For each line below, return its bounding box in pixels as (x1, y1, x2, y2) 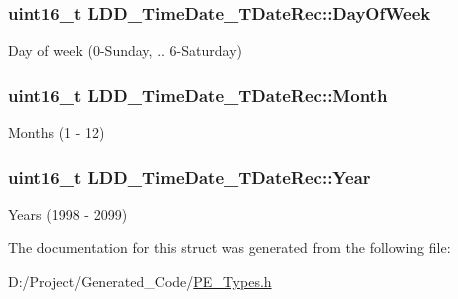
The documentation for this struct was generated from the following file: (8, 237, 451, 258)
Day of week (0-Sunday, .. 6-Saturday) (8, 40, 242, 61)
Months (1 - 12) (8, 122, 105, 143)
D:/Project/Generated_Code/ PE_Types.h (8, 271, 272, 292)
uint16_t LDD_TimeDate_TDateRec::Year (8, 164, 371, 189)
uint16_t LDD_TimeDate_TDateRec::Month (8, 82, 388, 107)
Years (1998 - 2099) (8, 203, 128, 224)
